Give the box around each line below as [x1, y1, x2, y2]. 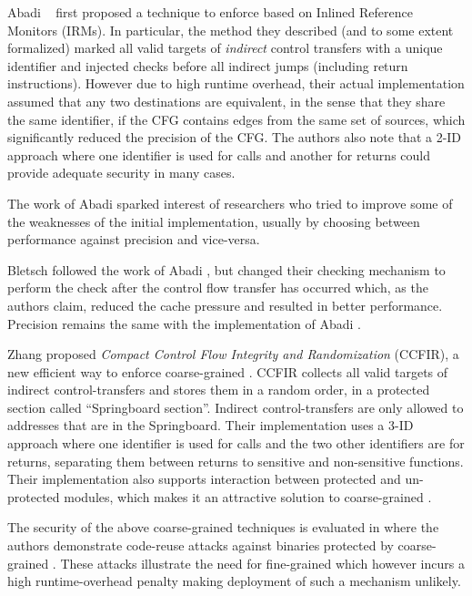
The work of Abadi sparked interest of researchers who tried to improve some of [7, 193, 453, 212]
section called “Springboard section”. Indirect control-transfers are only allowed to [7, 397, 464, 416]
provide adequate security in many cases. [7, 163, 236, 182]
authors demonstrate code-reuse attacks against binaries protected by [7, 536, 394, 555]
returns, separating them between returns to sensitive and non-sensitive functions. [7, 451, 464, 470]
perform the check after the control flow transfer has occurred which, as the [7, 278, 428, 297]
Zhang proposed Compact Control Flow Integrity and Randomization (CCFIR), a [7, 344, 459, 364]
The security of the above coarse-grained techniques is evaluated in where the [7, 518, 439, 537]
